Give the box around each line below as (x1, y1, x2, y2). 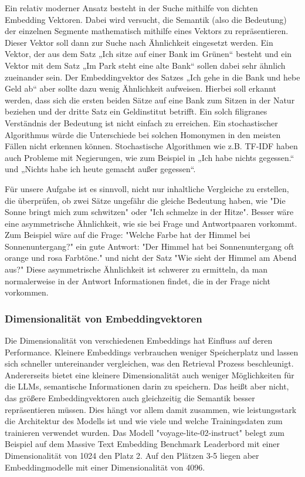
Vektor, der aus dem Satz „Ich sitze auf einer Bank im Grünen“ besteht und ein (5, 48, 292, 60)
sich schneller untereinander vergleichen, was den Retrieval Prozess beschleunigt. (5, 357, 294, 369)
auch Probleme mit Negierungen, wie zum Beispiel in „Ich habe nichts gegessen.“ (5, 151, 294, 163)
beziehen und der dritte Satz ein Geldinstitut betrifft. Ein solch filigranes (5, 105, 267, 117)
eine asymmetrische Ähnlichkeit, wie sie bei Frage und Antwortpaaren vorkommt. (5, 217, 297, 229)
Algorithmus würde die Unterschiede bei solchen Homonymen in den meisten (5, 128, 281, 140)
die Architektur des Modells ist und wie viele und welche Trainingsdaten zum (5, 415, 283, 427)
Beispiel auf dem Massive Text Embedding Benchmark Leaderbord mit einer (5, 438, 280, 450)
